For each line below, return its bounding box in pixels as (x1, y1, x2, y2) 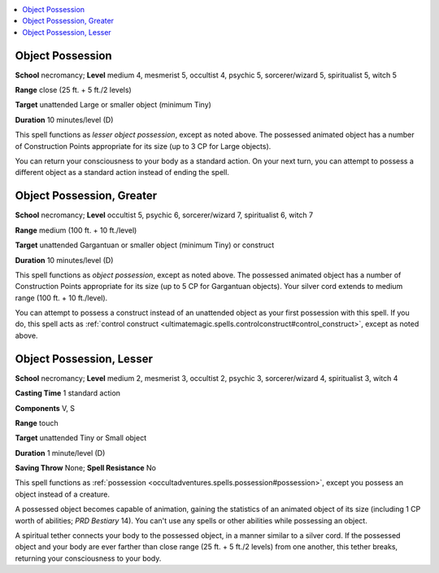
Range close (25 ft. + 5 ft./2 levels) (15, 85, 132, 95)
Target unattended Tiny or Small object (15, 433, 147, 443)
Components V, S (15, 403, 75, 413)
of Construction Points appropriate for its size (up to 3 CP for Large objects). (15, 141, 272, 151)
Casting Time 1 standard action (15, 388, 121, 398)
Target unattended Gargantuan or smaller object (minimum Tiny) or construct (15, 240, 275, 250)
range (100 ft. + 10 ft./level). (15, 293, 108, 303)
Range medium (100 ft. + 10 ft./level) (15, 225, 137, 235)
